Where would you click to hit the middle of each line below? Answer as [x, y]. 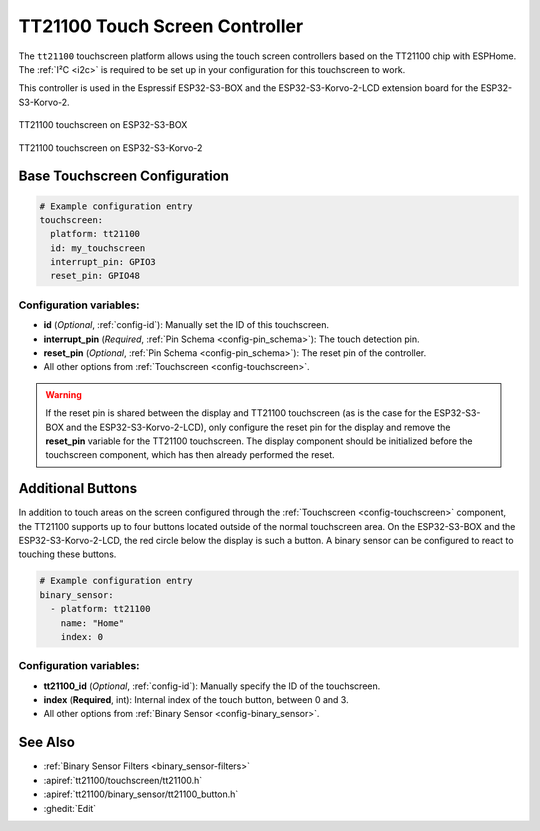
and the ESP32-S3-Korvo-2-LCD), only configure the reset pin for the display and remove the [258, 427]
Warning [63, 394]
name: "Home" [92, 623]
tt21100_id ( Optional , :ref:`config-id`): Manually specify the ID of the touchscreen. [212, 686]
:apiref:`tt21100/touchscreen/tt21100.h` [123, 780]
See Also [46, 742]
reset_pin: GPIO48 [95, 276]
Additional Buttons [78, 488]
